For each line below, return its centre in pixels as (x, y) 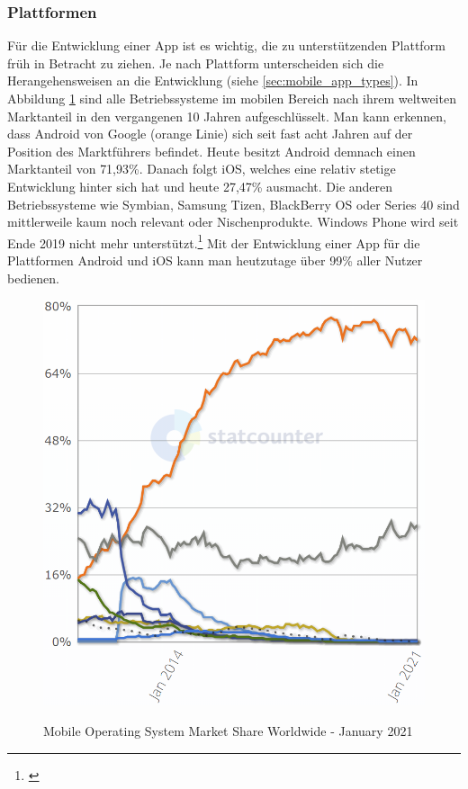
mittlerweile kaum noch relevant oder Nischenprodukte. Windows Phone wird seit (233, 222)
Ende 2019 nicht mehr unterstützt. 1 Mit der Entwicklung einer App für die (214, 241)
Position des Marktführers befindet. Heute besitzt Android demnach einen (211, 151)
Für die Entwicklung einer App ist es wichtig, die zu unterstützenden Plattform (226, 45)
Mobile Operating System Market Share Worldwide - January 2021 (228, 731)
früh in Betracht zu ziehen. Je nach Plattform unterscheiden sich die (196, 63)
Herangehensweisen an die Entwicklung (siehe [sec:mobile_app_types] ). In (213, 81)
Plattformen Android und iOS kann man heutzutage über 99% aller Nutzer (215, 260)
